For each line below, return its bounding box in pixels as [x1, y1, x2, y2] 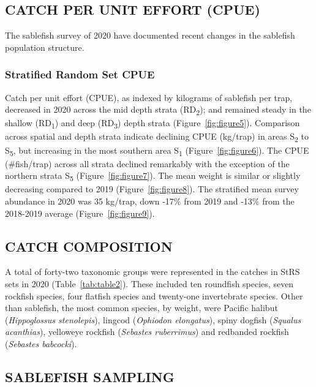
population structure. [5, 40, 85, 53]
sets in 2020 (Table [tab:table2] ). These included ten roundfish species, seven [5, 277, 294, 290]
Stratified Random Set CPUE [5, 67, 155, 82]
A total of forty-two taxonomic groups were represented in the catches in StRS [5, 265, 300, 278]
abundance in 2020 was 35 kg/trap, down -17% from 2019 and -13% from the [5, 195, 295, 208]
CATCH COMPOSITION [5, 236, 173, 255]
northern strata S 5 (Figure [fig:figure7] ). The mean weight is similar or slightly [5, 169, 301, 184]
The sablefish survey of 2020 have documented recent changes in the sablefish [5, 29, 295, 42]
